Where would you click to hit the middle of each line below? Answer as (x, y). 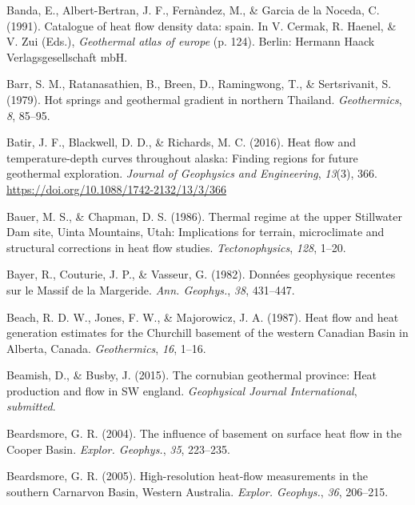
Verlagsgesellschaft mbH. (67, 56)
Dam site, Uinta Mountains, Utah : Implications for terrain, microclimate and (196, 232)
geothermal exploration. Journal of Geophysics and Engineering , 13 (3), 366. (192, 173)
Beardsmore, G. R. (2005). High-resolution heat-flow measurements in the (188, 476)
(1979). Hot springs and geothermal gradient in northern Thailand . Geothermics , (204, 99)
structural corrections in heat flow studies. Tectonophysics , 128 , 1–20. (176, 247)
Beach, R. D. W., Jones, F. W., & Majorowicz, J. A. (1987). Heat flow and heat (203, 317)
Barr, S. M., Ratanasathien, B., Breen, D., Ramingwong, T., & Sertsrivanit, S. (199, 84)
